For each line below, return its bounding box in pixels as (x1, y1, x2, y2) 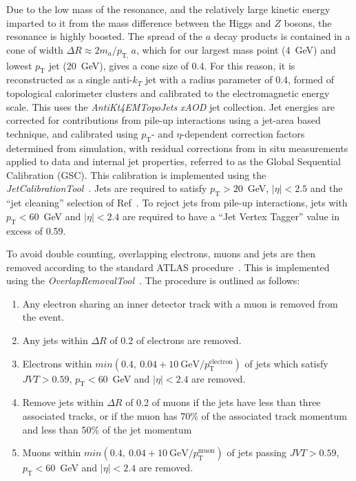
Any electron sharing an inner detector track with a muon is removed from (22, 296, 338, 310)
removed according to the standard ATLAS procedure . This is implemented (6, 259, 330, 274)
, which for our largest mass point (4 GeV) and (136, 42, 336, 56)
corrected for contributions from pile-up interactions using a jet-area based (6, 113, 321, 127)
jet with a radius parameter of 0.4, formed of (145, 72, 334, 87)
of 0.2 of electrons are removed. (109, 333, 242, 348)
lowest (6, 58, 32, 72)
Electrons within (22, 356, 92, 370)
